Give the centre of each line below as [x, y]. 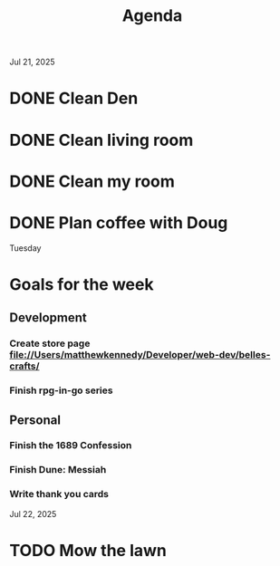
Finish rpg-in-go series [61, 390]
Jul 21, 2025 [33, 62]
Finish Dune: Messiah [58, 470]
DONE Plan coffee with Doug [119, 222]
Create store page [50, 343]
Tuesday [25, 248]
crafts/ [24, 366]
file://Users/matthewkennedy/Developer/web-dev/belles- [140, 355]
